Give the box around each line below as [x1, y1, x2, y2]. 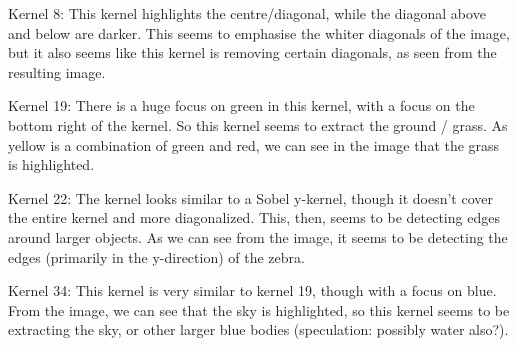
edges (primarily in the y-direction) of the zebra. [8, 246, 305, 267]
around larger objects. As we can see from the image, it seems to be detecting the [8, 226, 508, 247]
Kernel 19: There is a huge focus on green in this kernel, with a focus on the [8, 95, 475, 116]
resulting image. [8, 61, 106, 82]
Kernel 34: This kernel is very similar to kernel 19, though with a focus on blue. [8, 280, 497, 301]
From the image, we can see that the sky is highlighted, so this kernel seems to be [8, 299, 510, 320]
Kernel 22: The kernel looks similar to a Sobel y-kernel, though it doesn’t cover [8, 187, 493, 208]
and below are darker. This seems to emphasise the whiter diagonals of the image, [8, 22, 510, 43]
